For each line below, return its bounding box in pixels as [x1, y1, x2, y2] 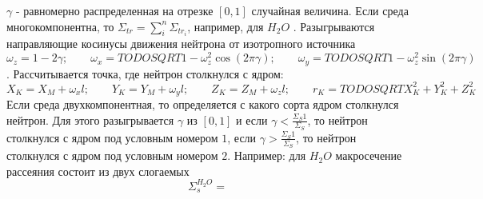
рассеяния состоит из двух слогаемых [6, 162, 190, 179]
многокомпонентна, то [6, 18, 114, 34]
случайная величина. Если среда [251, 2, 409, 18]
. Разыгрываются [293, 18, 375, 34]
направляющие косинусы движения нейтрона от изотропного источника [6, 35, 356, 52]
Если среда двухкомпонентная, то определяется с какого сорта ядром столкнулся [6, 96, 399, 113]
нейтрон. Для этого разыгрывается [6, 111, 174, 128]
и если [236, 111, 268, 128]
